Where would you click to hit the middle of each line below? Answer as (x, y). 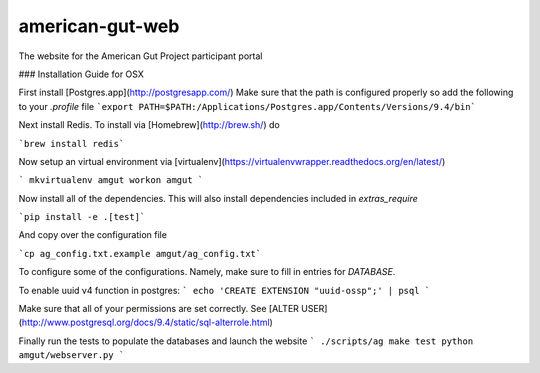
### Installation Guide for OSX (81, 74)
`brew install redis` (71, 143)
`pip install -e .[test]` (82, 217)
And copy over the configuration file (92, 235)
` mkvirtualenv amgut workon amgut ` (111, 180)
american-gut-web (99, 26)
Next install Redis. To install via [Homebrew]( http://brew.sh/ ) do (149, 125)
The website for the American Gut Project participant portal (140, 56)
